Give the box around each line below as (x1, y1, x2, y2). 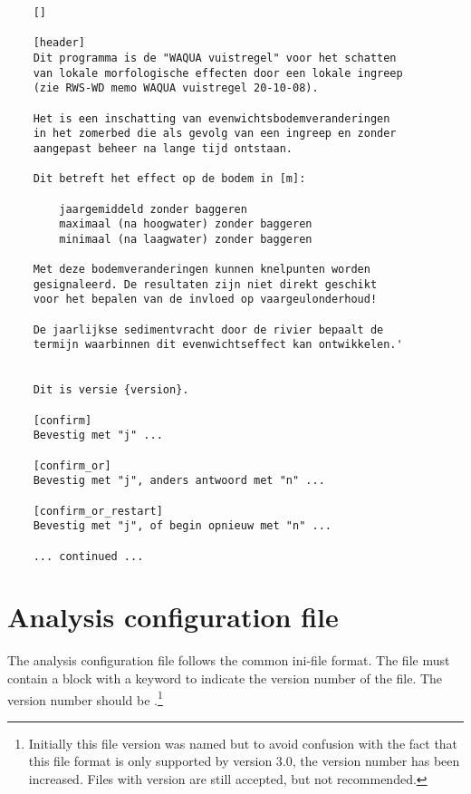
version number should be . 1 (7, 687, 163, 709)
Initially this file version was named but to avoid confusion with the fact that (28, 733, 458, 752)
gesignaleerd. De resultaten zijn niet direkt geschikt (33, 277, 378, 291)
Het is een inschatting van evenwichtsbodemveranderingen (33, 111, 390, 125)
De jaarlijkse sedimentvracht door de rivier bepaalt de (33, 323, 384, 336)
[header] (33, 36, 85, 50)
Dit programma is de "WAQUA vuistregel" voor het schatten (33, 51, 397, 64)
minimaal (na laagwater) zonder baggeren (59, 232, 312, 246)
